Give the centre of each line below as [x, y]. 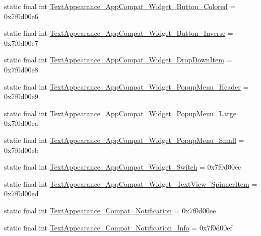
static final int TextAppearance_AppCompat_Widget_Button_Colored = [120, 6]
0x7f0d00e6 [21, 16]
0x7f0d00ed [21, 193]
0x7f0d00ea [21, 123]
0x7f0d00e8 [21, 69]
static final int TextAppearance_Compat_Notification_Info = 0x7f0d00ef [118, 227]
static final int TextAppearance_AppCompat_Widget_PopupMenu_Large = [124, 113]
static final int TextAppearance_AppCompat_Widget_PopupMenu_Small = [124, 140]
